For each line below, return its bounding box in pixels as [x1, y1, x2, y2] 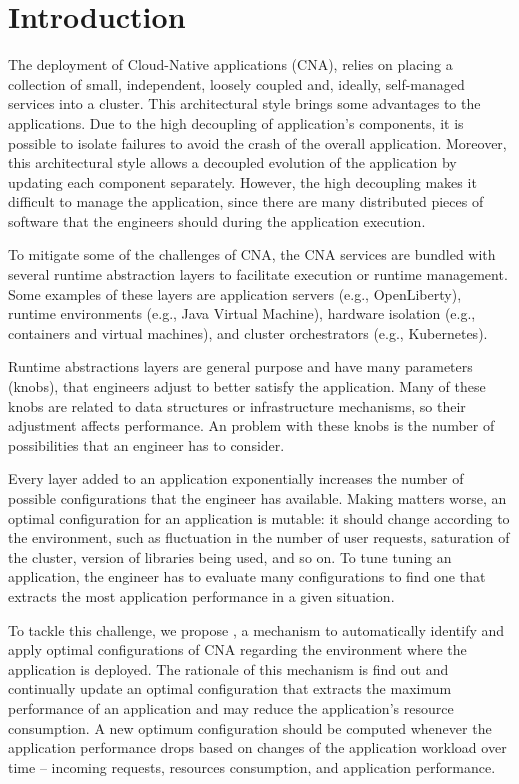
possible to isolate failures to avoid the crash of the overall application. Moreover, [8, 132, 507, 153]
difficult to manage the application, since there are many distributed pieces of [8, 191, 484, 212]
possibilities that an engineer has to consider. [8, 434, 285, 455]
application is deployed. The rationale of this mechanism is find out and [8, 658, 449, 679]
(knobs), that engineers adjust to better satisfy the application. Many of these [8, 376, 486, 397]
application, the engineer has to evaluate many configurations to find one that [8, 566, 486, 587]
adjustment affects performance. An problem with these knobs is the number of [8, 415, 495, 436]
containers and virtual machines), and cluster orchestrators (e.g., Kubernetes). [8, 322, 488, 343]
